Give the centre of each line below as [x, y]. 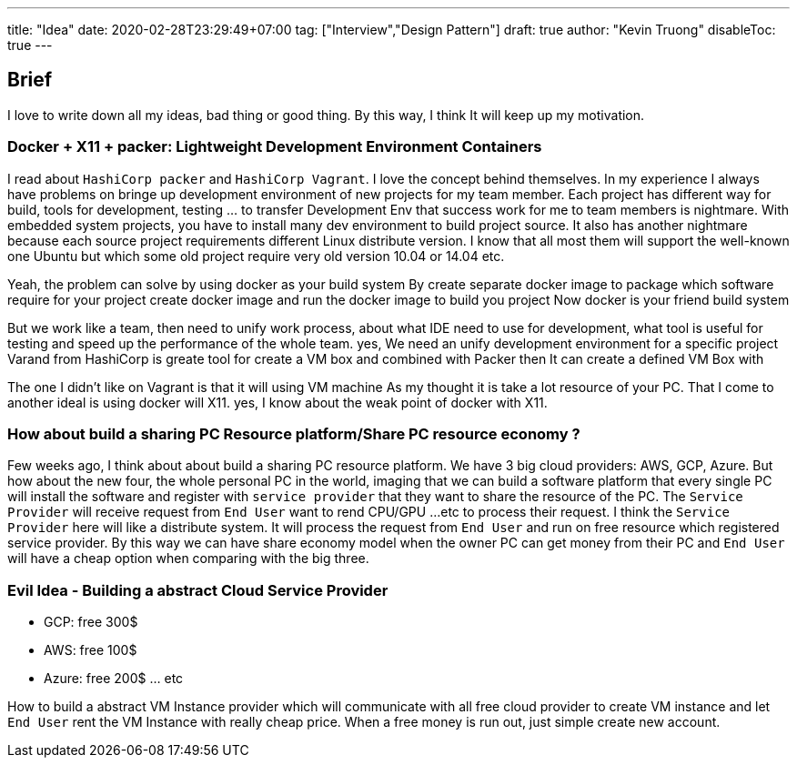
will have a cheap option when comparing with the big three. [188, 559]
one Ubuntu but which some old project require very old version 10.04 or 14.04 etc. [256, 256]
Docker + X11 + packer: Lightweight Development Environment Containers [275, 147]
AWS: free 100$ [91, 650]
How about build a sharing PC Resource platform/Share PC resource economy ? [294, 433]
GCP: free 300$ [91, 622]
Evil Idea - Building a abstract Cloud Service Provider [198, 590]
